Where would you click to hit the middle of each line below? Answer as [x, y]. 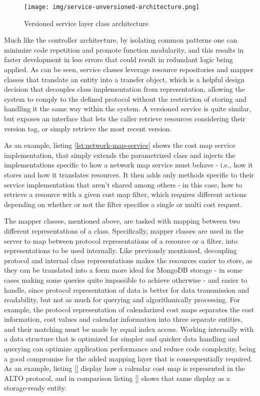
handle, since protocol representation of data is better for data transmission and [127, 289]
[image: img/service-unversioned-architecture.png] [112, 7]
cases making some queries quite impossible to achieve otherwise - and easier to [126, 279]
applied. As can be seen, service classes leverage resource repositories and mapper [129, 69]
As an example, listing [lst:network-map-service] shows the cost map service [120, 145]
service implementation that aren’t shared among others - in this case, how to [123, 184]
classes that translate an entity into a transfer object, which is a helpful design [124, 79]
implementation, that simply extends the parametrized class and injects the [120, 155]
